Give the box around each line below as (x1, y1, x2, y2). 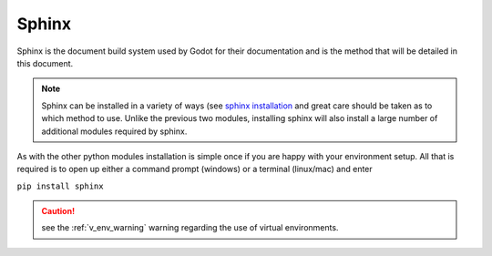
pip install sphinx (16, 180, 104, 191)
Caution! (41, 206, 76, 217)
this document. (16, 57, 74, 68)
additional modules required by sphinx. (41, 126, 188, 137)
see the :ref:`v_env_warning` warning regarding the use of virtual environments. (41, 222, 339, 233)
